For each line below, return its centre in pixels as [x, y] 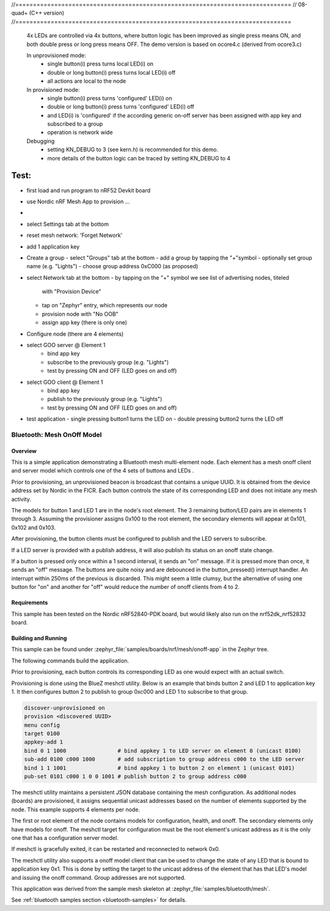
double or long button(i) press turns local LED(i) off [112, 72]
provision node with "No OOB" [80, 314]
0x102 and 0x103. [34, 527]
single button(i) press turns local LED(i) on [101, 64]
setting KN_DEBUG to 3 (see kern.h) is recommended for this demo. [133, 149]
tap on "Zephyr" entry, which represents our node [105, 306]
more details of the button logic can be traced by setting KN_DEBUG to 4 [139, 158]
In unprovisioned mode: [57, 55]
